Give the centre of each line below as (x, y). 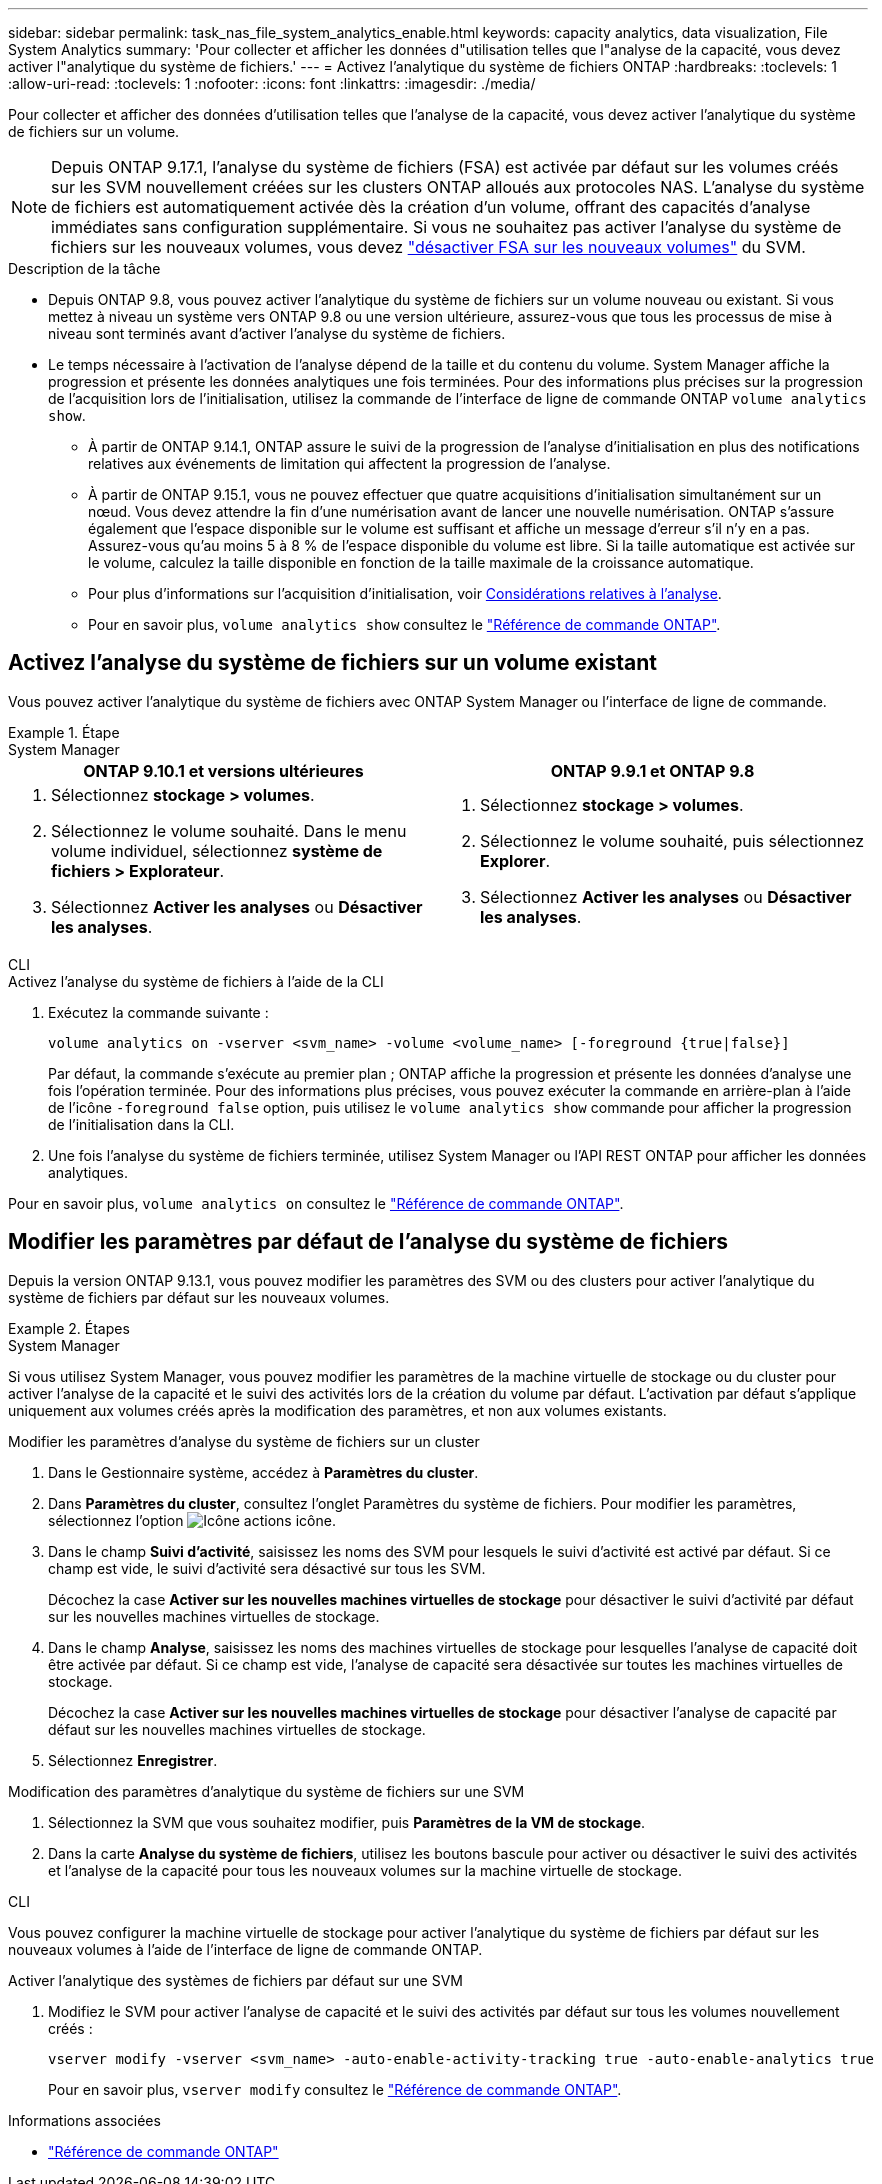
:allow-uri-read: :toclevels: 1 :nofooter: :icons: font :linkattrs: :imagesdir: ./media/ (272, 83)
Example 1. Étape (64, 732)
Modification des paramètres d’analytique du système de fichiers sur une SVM (266, 1791)
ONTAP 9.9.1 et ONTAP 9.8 (652, 770)
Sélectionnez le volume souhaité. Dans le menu (229, 830)
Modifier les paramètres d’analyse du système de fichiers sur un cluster (244, 1441)
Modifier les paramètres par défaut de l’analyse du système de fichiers (368, 1242)
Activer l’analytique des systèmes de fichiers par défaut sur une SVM (235, 1980)
